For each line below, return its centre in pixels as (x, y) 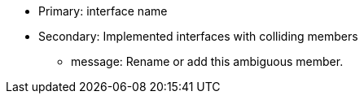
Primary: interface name (103, 11)
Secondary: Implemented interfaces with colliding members (198, 36)
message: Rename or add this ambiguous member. (207, 61)
